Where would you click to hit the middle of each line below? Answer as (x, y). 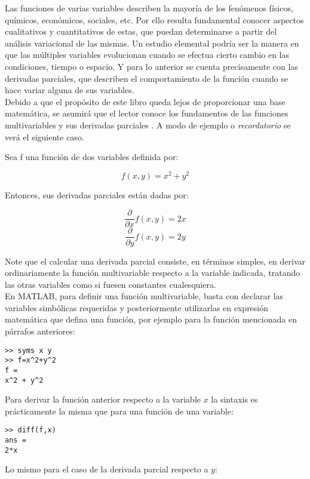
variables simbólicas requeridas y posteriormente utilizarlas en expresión (137, 307)
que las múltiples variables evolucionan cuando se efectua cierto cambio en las (147, 55)
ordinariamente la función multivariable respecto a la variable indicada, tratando (153, 273)
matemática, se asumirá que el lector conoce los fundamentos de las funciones (147, 113)
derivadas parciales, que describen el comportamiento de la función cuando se (147, 78)
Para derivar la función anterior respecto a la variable (103, 399)
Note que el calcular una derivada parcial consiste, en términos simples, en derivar (155, 261)
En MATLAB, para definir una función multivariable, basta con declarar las (144, 296)
